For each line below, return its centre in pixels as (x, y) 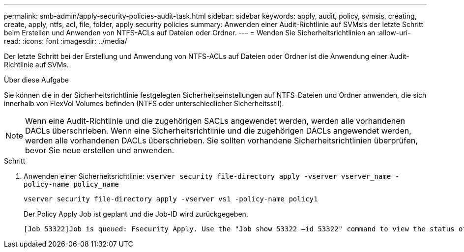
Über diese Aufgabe (36, 80)
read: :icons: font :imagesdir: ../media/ (66, 41)
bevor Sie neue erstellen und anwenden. (100, 150)
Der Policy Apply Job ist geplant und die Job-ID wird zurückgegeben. (136, 214)
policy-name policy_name (71, 184)
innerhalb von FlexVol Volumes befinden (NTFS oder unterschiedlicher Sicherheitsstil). (144, 103)
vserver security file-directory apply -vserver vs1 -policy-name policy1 (171, 199)
